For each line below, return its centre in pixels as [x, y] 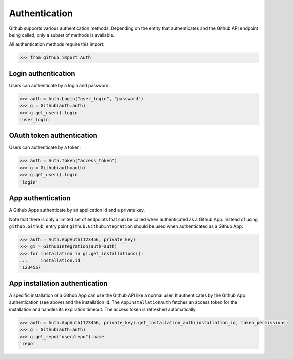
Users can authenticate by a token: [45, 147]
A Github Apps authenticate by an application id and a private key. [77, 210]
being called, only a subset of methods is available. [62, 35]
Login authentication [42, 73]
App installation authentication [58, 283]
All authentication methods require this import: [57, 44]
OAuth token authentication [53, 136]
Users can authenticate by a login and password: [59, 85]
